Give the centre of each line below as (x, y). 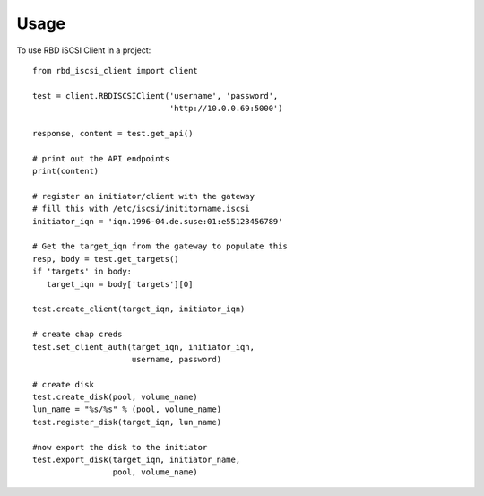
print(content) (66, 171)
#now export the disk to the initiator (120, 447)
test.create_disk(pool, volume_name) (116, 397)
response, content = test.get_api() (113, 133)
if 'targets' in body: (82, 272)
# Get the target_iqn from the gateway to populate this (160, 246)
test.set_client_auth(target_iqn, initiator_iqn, (144, 347)
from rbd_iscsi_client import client (116, 70)
